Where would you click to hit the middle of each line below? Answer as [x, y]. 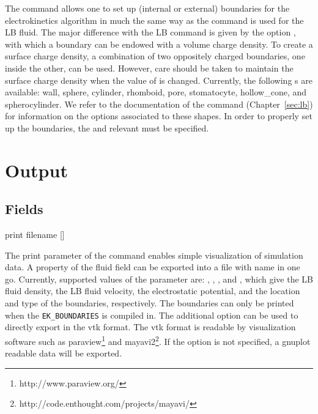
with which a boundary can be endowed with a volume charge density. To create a [159, 44]
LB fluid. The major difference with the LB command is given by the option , [150, 32]
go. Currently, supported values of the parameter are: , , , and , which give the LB [159, 279]
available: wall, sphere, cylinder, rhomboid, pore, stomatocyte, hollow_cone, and [156, 92]
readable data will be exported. [64, 353]
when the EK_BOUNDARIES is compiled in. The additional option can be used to [152, 315]
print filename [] [35, 235]
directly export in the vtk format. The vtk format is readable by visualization [150, 327]
